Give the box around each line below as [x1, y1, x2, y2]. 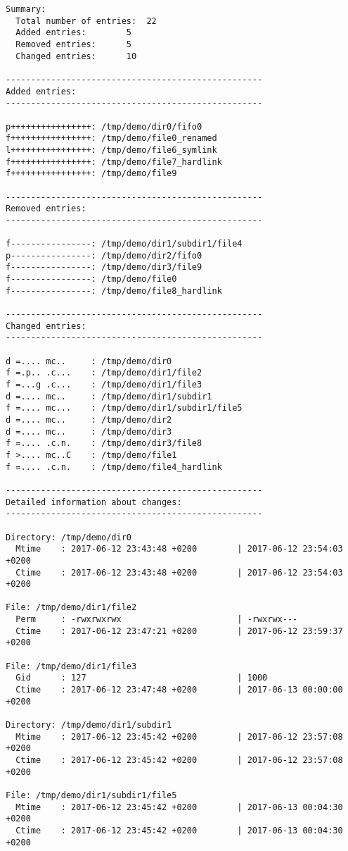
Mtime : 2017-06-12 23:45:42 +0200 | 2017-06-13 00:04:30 [15, 802, 343, 812]
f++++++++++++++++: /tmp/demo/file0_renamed [6, 133, 217, 144]
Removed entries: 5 [15, 39, 131, 49]
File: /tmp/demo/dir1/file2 [6, 602, 137, 613]
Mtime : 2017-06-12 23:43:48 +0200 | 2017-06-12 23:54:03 [15, 544, 343, 554]
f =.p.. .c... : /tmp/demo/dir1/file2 [6, 368, 202, 378]
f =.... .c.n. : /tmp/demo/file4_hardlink [6, 461, 222, 472]
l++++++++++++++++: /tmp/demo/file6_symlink [6, 144, 217, 155]
